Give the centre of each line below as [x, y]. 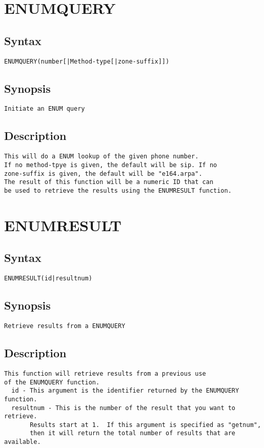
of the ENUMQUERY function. [52, 382]
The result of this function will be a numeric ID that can [109, 182]
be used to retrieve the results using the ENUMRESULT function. [118, 190]
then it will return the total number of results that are [133, 433]
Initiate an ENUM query [45, 109]
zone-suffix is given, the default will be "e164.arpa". [103, 174]
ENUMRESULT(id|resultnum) [48, 279]
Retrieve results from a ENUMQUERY [65, 326]
